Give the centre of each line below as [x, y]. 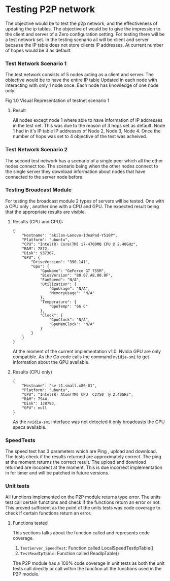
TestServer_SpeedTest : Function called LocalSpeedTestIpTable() [87, 548]
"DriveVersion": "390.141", [61, 262]
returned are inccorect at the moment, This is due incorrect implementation [84, 467]
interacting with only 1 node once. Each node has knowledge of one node [82, 85]
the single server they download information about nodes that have [75, 172]
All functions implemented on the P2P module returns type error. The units [83, 497]
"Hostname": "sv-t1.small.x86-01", [60, 386]
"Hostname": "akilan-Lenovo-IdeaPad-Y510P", [70, 235]
